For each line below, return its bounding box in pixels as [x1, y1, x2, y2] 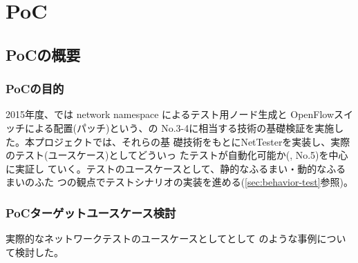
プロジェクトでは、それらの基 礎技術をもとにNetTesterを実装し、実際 [34, 134, 350, 148]
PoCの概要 [6, 43, 81, 65]
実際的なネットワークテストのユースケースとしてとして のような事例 [6, 231, 317, 246]
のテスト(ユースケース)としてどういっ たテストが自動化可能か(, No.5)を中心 [6, 148, 348, 162]
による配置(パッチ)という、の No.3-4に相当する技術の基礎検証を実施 [24, 120, 335, 135]
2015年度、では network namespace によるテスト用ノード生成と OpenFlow [6, 107, 335, 121]
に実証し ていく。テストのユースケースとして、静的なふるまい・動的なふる [6, 161, 346, 175]
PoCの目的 [6, 80, 64, 97]
